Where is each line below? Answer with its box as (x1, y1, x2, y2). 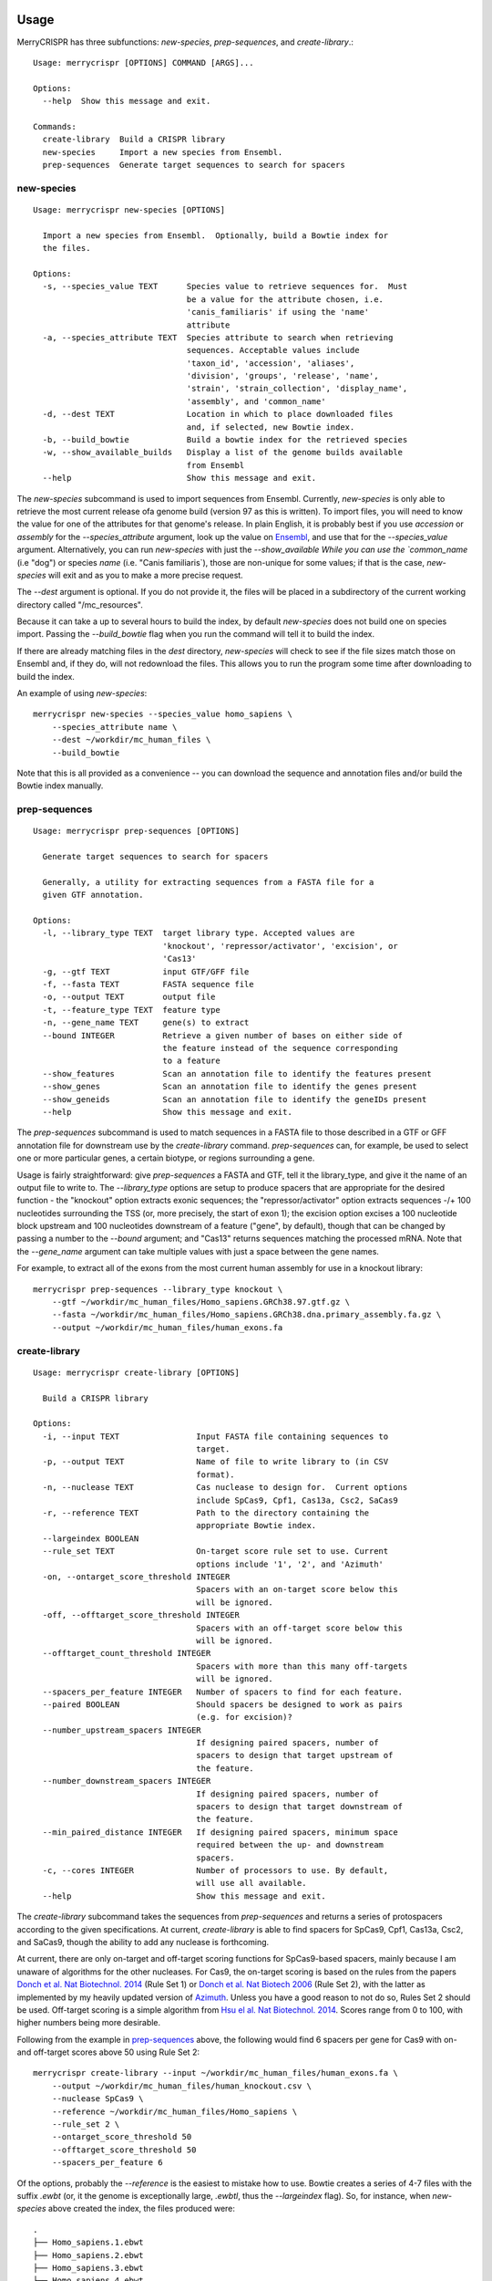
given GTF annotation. (42, 890, 144, 901)
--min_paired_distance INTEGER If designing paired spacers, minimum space (42, 1827, 398, 1838)
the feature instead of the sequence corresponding (162, 1043, 398, 1053)
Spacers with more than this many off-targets (196, 1661, 408, 1672)
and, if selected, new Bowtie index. (186, 422, 355, 432)
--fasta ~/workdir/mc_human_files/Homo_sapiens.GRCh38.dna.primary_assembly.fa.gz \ (51, 1309, 442, 1320)
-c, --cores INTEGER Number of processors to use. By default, (42, 1865, 389, 1875)
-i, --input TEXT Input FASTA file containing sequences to (42, 1431, 389, 1442)
